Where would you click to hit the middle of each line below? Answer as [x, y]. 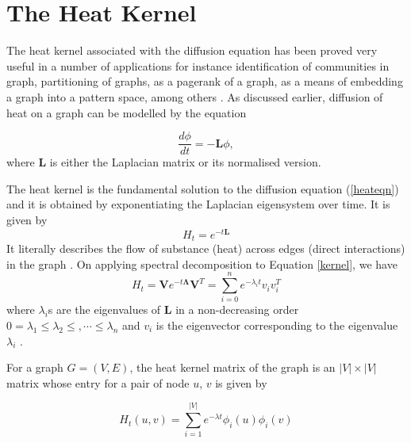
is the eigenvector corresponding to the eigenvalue [277, 325]
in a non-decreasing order [237, 309]
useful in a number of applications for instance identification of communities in [198, 65]
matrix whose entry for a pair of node [98, 382]
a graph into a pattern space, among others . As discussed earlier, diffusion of [195, 96]
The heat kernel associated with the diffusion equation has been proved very [192, 50]
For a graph [35, 367]
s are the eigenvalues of [104, 309]
